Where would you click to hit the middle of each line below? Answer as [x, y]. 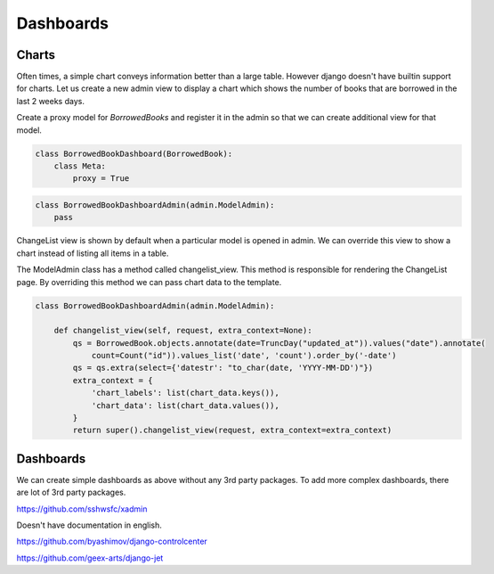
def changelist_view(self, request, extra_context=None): [183, 331]
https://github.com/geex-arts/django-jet [90, 558]
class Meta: [80, 166]
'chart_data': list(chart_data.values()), [185, 405]
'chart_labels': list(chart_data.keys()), [185, 393]
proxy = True [101, 179]
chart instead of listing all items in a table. [93, 253]
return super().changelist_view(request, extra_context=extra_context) [232, 430]
